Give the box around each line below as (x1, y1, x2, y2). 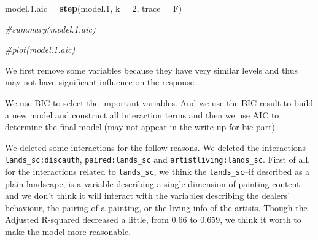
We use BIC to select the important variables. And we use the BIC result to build (5, 96, 314, 109)
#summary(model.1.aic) (5, 22, 96, 35)
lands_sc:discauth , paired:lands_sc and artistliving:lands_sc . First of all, (5, 153, 311, 166)
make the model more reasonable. (5, 225, 131, 238)
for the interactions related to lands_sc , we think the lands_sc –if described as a (5, 165, 310, 177)
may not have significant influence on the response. (5, 75, 196, 88)
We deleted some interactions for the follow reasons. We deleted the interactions (5, 141, 306, 153)
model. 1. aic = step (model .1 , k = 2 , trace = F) (5, 2, 182, 14)
